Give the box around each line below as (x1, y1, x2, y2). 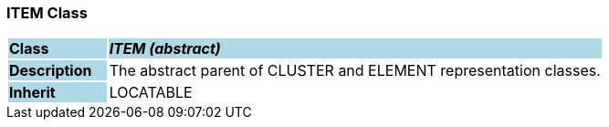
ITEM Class (6, 4, 88, 22)
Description (9, 61, 92, 80)
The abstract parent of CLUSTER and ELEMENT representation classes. (109, 61, 601, 80)
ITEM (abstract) (109, 39, 221, 58)
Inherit (9, 83, 56, 102)
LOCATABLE (109, 83, 193, 102)
